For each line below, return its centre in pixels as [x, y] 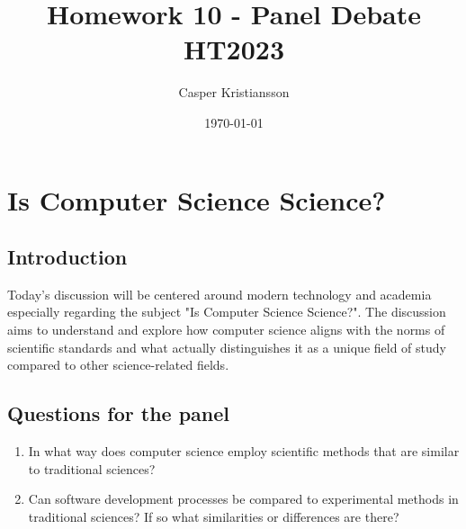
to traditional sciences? [92, 468]
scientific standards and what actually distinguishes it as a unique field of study [227, 347]
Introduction [67, 257]
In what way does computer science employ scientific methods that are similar [244, 451]
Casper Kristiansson [234, 92]
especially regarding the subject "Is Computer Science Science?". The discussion [227, 312]
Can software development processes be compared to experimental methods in [243, 499]
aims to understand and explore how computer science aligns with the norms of [226, 330]
